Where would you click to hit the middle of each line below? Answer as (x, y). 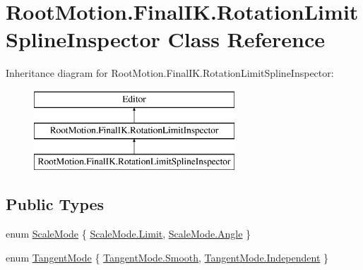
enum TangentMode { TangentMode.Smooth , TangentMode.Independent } (167, 257)
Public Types (55, 204)
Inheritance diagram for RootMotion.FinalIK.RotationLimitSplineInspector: (170, 73)
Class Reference (246, 39)
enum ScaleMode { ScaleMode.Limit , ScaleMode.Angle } (129, 234)
